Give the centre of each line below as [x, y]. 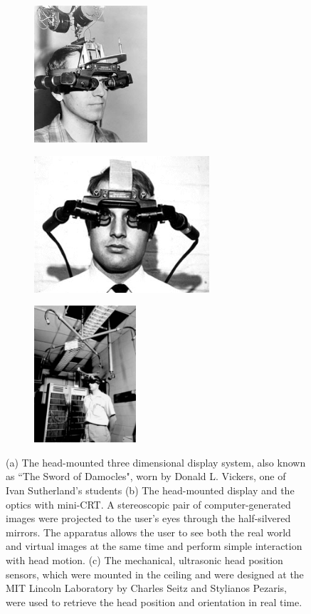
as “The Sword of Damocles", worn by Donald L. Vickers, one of [146, 476]
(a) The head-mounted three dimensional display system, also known [156, 462]
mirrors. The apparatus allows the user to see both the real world [148, 532]
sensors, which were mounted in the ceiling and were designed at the [155, 574]
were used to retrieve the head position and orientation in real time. [154, 602]
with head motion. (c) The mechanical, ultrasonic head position [144, 560]
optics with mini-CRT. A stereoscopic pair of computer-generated [148, 504]
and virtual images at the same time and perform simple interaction [154, 546]
